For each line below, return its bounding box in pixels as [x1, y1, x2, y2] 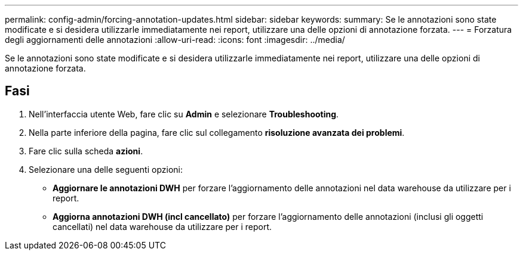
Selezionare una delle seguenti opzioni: [29, 164, 183, 175]
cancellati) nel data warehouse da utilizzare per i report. [53, 221, 272, 232]
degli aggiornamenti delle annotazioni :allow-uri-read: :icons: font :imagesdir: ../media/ [5, 35, 345, 45]
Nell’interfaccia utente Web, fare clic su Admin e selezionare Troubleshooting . [29, 108, 339, 119]
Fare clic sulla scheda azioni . [29, 145, 143, 156]
